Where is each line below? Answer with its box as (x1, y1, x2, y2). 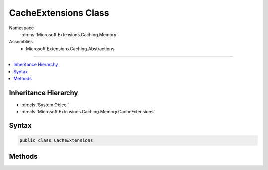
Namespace (9, 25, 34, 31)
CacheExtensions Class (9, 7, 109, 18)
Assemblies (9, 39, 33, 45)
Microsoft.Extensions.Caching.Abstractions (26, 45, 115, 52)
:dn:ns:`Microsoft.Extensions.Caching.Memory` (21, 31, 118, 37)
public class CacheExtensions (19, 138, 93, 143)
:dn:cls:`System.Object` (21, 102, 69, 108)
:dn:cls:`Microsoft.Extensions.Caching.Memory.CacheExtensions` (21, 109, 155, 114)
